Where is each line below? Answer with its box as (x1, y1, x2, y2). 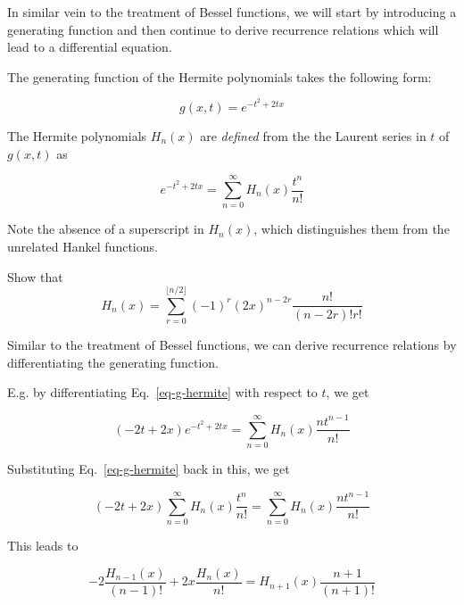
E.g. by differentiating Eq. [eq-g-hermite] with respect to (7, 383, 318, 402)
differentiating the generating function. (7, 352, 219, 371)
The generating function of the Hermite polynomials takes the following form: (7, 67, 432, 86)
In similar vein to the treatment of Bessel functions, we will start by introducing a (7, 3, 457, 21)
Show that (7, 267, 63, 286)
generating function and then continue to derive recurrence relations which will (7, 20, 439, 38)
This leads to (7, 536, 79, 555)
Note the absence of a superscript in (7, 220, 204, 238)
